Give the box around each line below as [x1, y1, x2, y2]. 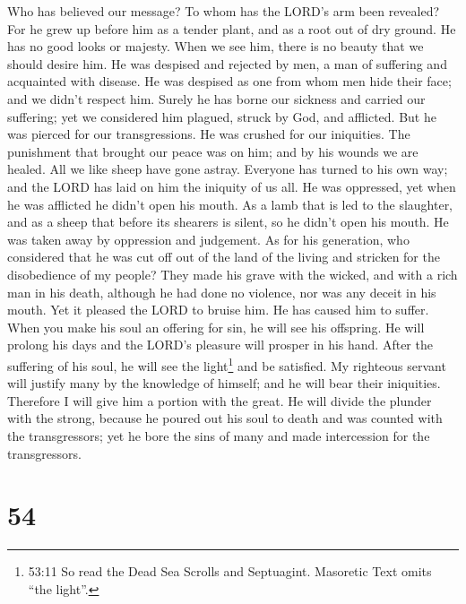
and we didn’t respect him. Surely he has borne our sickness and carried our [7, 89, 426, 108]
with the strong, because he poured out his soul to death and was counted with [7, 409, 443, 427]
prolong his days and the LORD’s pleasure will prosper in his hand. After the [7, 335, 433, 354]
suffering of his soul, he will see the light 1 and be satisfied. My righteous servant [7, 353, 446, 375]
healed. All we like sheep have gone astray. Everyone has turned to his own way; [7, 160, 448, 178]
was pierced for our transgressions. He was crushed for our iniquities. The [7, 125, 410, 143]
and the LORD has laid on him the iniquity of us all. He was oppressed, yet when [7, 177, 456, 195]
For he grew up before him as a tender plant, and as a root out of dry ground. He [7, 19, 456, 38]
